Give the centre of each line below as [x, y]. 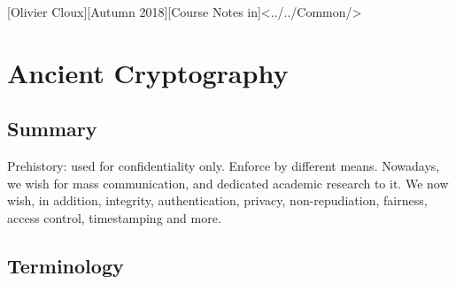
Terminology [66, 265]
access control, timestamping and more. [114, 217]
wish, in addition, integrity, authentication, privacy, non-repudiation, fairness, [217, 200]
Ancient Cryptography [148, 72]
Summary [52, 129]
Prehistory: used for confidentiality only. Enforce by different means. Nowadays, [224, 166]
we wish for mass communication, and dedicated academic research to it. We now [228, 183]
